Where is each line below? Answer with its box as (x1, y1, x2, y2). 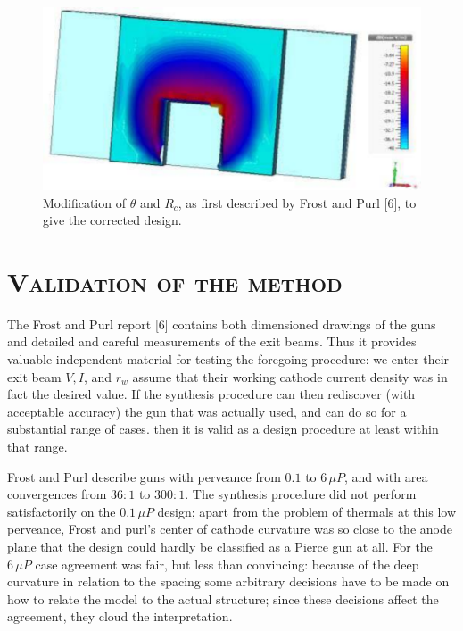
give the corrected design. (43, 211, 182, 229)
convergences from (7, 485, 107, 503)
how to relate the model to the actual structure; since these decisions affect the (7, 589, 439, 608)
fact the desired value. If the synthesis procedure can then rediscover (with (7, 385, 416, 403)
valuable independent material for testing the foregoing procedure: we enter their (7, 350, 450, 369)
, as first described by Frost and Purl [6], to (178, 193, 417, 212)
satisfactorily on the (7, 502, 116, 520)
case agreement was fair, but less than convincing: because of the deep (35, 554, 419, 573)
